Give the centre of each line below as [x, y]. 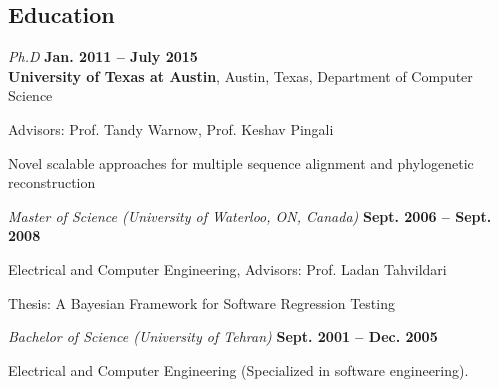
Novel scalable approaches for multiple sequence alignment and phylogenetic [241, 162]
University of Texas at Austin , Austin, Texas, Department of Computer [240, 75]
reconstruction [52, 182]
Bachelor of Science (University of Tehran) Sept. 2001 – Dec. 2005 [223, 336]
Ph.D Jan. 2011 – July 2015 [103, 56]
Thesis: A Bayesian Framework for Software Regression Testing [201, 302]
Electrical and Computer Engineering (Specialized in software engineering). [238, 369]
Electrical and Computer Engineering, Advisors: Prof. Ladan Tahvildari [227, 268]
